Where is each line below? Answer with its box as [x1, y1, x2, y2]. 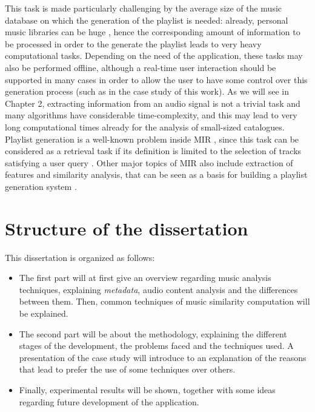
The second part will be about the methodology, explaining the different [19, 327, 287, 340]
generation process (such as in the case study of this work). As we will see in [5, 85, 289, 98]
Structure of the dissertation [5, 215, 248, 240]
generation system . [5, 180, 77, 192]
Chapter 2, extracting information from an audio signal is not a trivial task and [5, 96, 300, 109]
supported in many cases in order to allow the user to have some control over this [5, 73, 308, 86]
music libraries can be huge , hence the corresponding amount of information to [5, 25, 300, 38]
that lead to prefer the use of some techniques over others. [19, 363, 236, 376]
